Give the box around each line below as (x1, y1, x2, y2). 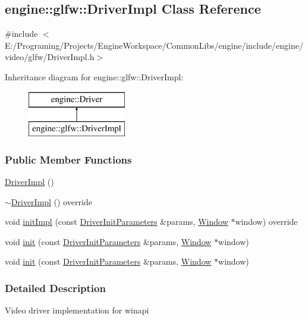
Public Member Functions (5, 152, 132, 167)
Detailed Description (5, 280, 106, 295)
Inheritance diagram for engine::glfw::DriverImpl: (5, 70, 184, 83)
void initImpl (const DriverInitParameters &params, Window (5, 215, 228, 228)
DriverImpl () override (11, 195, 92, 208)
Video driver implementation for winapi (5, 304, 149, 316)
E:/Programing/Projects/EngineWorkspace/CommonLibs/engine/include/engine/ (5, 39, 303, 51)
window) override (235, 215, 298, 228)
